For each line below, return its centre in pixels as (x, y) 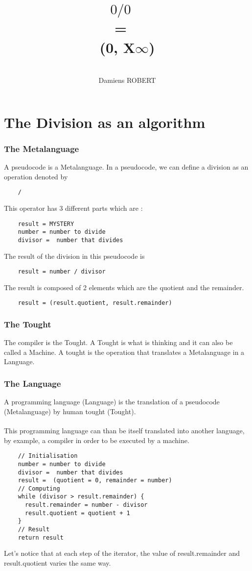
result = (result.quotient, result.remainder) (95, 303)
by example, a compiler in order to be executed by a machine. (97, 440)
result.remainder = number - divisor (86, 505)
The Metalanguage (42, 148)
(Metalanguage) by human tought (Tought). (70, 411)
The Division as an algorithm (105, 122)
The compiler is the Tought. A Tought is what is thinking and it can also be (118, 342)
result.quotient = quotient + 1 (77, 513)
